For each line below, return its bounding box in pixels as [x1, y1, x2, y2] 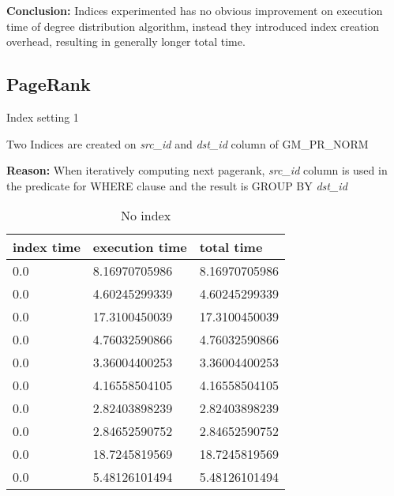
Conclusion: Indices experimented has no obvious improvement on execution [6, 2, 383, 18]
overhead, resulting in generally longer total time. [6, 33, 246, 50]
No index [120, 206, 171, 225]
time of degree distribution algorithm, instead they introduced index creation [6, 17, 380, 34]
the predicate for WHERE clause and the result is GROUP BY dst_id [6, 177, 347, 194]
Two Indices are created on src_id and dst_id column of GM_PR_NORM [6, 135, 369, 152]
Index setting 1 [6, 108, 79, 125]
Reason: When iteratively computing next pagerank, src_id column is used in [6, 162, 388, 178]
